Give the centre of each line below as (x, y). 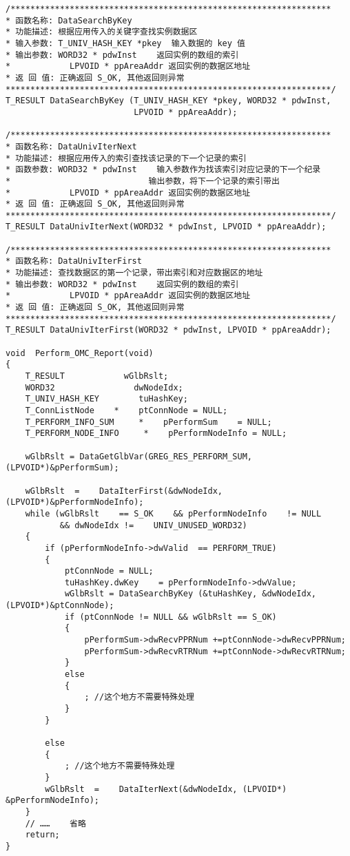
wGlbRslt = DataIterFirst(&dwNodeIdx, (124, 491)
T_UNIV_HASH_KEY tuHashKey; (106, 399)
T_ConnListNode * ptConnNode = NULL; (126, 410)
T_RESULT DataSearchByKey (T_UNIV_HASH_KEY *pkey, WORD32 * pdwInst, (168, 101)
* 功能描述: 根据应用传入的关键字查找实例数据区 (102, 32)
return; (42, 835)
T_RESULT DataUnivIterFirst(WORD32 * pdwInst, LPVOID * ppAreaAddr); (168, 330)
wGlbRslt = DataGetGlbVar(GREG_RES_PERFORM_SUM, (138, 456)
